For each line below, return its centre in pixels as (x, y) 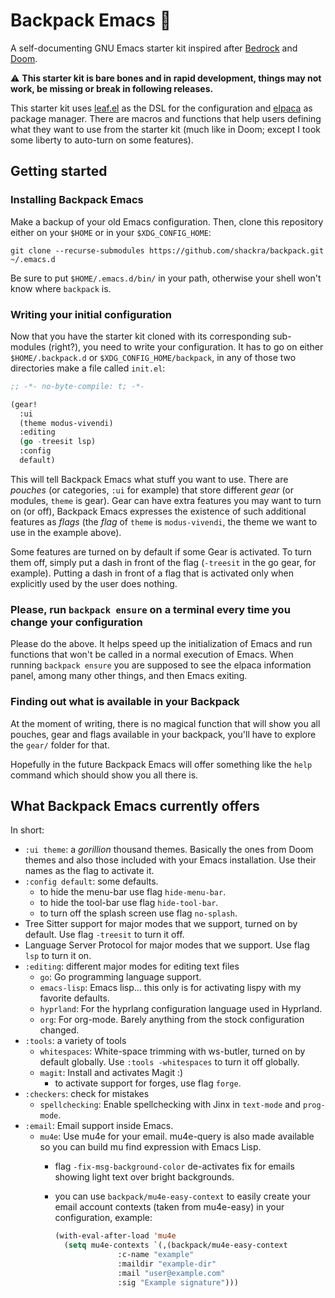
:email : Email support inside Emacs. (99, 1126)
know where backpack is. (61, 288)
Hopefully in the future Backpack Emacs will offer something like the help (161, 764)
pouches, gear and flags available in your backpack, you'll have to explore (163, 734)
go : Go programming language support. (120, 977)
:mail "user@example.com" (171, 1273)
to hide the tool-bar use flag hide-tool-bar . (129, 903)
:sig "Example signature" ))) (178, 1282)
